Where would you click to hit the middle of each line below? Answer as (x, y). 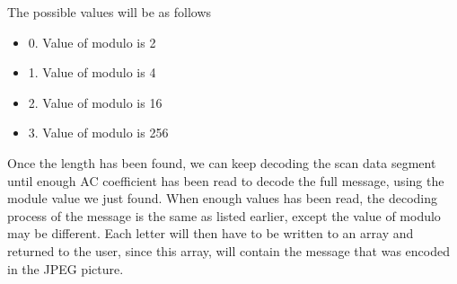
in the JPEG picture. (66, 268)
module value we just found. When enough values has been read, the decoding (223, 198)
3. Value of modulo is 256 (98, 133)
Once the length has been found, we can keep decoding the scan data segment (222, 162)
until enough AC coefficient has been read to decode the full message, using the (226, 180)
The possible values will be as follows (110, 12)
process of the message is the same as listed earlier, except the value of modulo (224, 215)
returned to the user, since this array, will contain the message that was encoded (228, 250)
